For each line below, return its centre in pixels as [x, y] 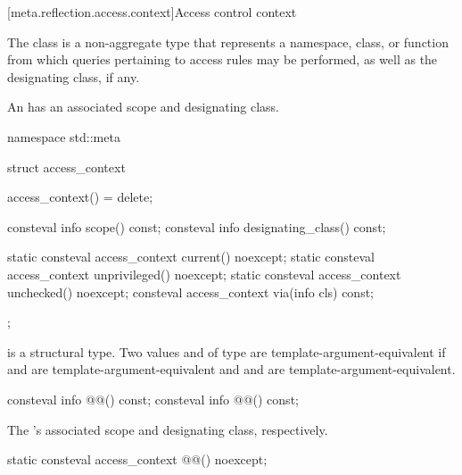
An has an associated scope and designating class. [144, 107]
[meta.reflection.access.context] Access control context [152, 12]
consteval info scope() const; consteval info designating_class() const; [197, 226]
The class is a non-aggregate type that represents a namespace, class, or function [228, 42]
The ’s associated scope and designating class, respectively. [168, 429]
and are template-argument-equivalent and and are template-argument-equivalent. [231, 369]
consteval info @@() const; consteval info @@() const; [153, 399]
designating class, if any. [74, 76]
